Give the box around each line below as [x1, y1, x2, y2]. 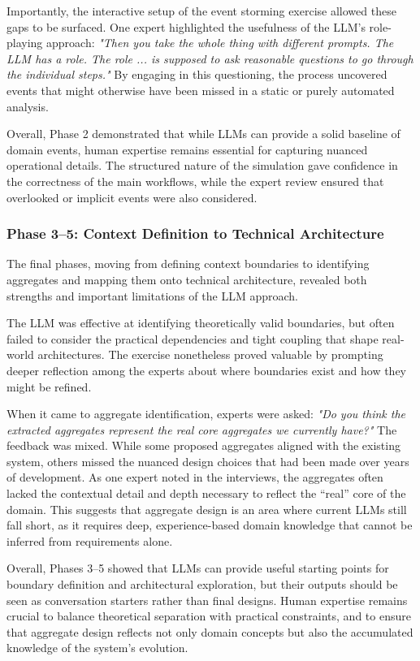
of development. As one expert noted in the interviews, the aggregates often [6, 469, 383, 486]
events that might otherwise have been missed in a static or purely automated [6, 81, 395, 98]
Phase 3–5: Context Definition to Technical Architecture [6, 223, 384, 244]
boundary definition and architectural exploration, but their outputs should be [6, 576, 398, 593]
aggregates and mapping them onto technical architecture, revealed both [6, 270, 367, 287]
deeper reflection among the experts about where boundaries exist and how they [6, 361, 406, 378]
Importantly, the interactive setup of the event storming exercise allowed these [6, 2, 396, 19]
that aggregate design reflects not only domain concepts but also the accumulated [6, 623, 414, 640]
